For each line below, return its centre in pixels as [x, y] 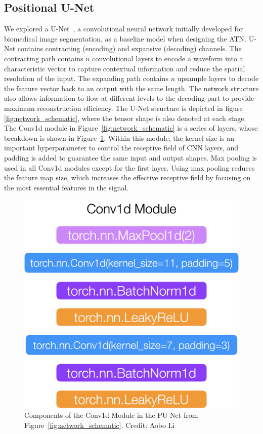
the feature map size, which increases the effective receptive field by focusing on [127, 177]
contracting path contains [44, 58]
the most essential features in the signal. [67, 187]
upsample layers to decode [218, 78]
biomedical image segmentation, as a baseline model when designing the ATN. [125, 38]
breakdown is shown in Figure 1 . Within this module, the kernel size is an [119, 137]
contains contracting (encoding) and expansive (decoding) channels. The [129, 48]
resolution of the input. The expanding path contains [86, 78]
